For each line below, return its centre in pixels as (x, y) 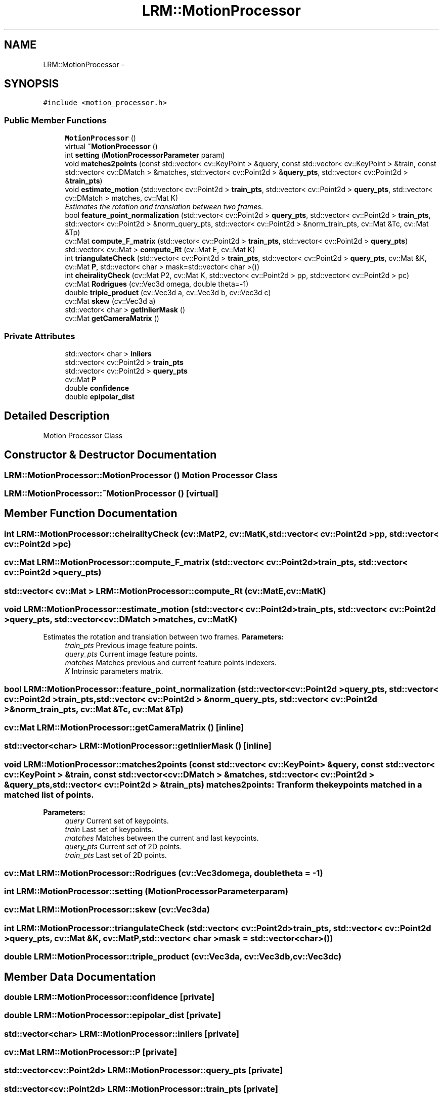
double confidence (97, 388)
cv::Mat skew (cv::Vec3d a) (110, 301)
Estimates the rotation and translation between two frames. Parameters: (164, 637)
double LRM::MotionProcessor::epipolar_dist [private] (113, 1015)
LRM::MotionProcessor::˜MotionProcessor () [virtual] (111, 493)
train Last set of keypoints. (109, 830)
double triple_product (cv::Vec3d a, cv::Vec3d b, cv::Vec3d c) (168, 293)
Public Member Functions (55, 120)
